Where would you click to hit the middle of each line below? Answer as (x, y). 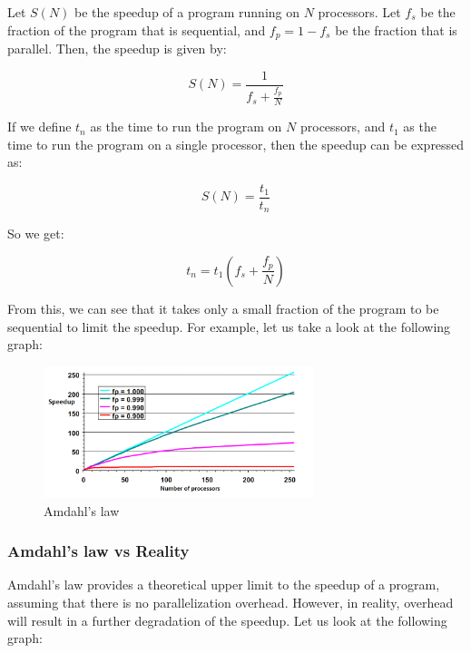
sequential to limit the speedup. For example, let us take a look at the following (229, 326)
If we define (39, 127)
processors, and (343, 127)
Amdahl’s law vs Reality (98, 551)
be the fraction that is (396, 29)
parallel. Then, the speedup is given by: (117, 49)
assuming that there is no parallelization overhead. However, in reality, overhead (231, 602)
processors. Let (359, 12)
